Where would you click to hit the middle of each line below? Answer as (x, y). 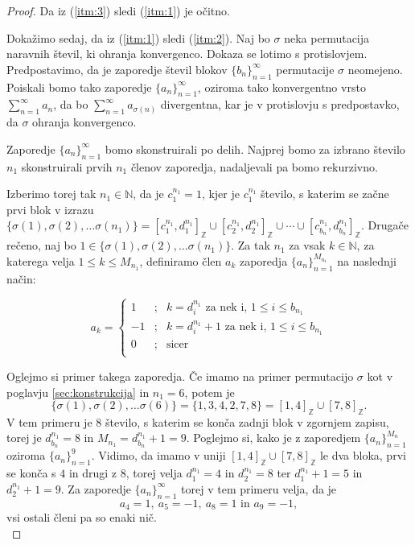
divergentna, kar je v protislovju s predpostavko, (280, 104)
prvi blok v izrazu (50, 209)
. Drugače (384, 225)
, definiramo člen (181, 260)
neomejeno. (375, 69)
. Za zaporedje (96, 488)
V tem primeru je (49, 421)
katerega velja (41, 260)
